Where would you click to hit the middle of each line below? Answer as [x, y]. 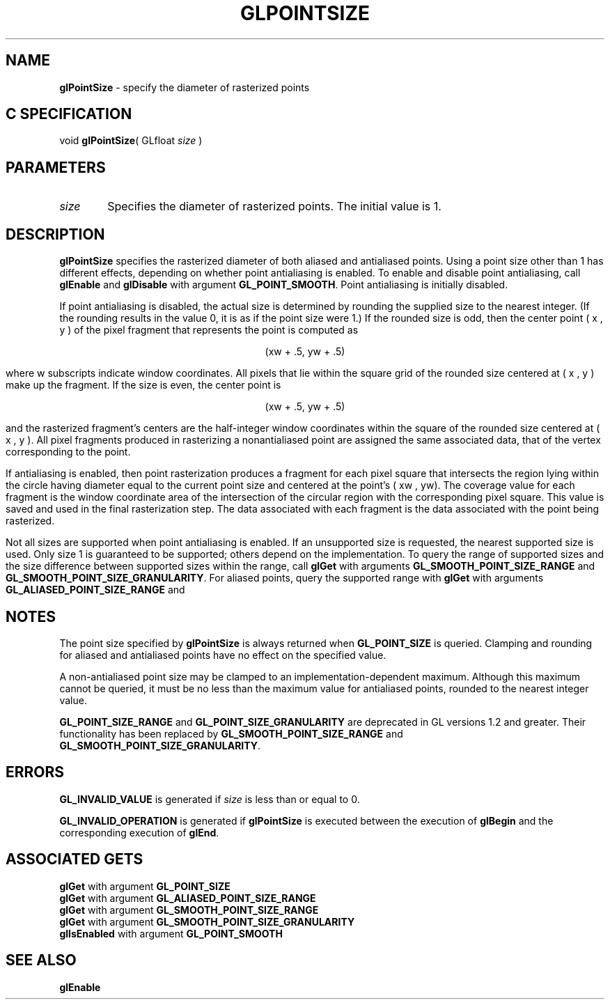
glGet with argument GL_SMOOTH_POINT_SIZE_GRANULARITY [207, 921]
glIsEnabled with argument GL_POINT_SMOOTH [171, 933]
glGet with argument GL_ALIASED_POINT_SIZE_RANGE [188, 898]
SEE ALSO [41, 960]
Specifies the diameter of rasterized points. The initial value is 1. [274, 207]
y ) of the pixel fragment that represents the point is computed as [209, 330]
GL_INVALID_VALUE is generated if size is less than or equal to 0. [210, 799]
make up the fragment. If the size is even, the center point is [143, 385]
